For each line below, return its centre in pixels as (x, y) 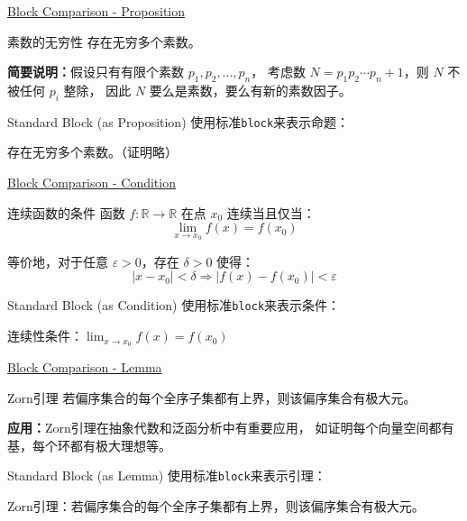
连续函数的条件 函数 (66, 212)
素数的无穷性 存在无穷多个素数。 (104, 41)
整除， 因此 (97, 90)
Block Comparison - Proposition (96, 11)
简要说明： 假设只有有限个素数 (96, 72)
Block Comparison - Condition (92, 183)
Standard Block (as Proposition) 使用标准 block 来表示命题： (179, 121)
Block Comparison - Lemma (85, 366)
